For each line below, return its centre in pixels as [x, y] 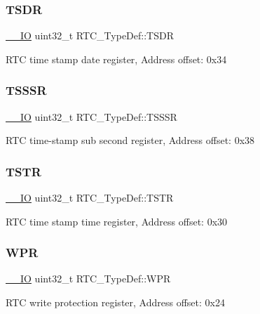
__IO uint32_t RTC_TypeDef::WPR [88, 279]
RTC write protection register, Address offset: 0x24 [115, 302]
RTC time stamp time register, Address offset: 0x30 [117, 221]
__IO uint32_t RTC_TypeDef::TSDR [90, 35]
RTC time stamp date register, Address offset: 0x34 [116, 59]
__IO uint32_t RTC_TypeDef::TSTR [90, 198]
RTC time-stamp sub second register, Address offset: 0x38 [130, 140]
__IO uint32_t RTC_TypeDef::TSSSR [91, 116]
